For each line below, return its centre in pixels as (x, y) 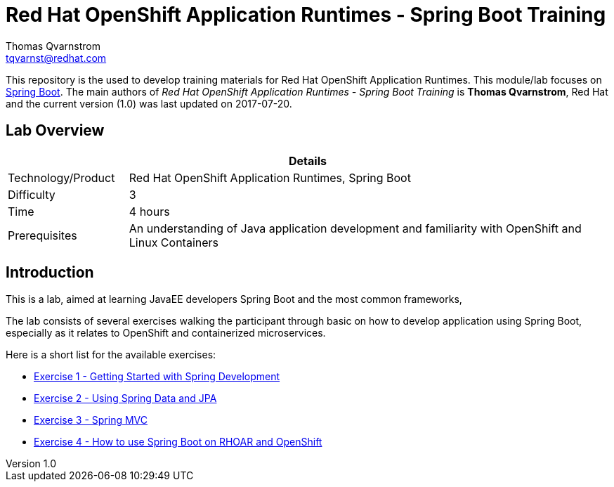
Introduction (50, 273)
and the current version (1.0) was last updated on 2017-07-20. (149, 103)
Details (308, 161)
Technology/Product (61, 177)
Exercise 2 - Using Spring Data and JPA (125, 398)
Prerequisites (43, 235)
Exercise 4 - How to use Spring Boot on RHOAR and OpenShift (178, 442)
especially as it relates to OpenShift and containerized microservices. (166, 333)
